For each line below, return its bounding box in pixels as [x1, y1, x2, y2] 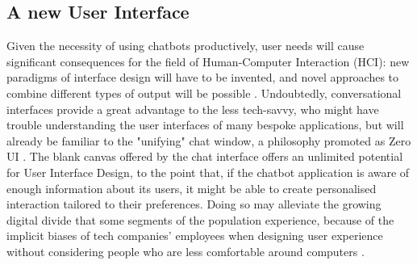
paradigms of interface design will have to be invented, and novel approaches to [6, 69, 399, 86]
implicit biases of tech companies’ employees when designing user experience [6, 227, 383, 244]
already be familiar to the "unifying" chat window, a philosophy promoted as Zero [6, 132, 411, 149]
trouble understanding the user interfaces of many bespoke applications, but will [6, 116, 404, 133]
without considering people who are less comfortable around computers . [6, 242, 365, 259]
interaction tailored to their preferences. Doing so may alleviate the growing [6, 196, 382, 212]
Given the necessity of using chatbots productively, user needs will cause [6, 37, 365, 54]
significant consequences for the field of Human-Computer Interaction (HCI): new [6, 53, 410, 69]
